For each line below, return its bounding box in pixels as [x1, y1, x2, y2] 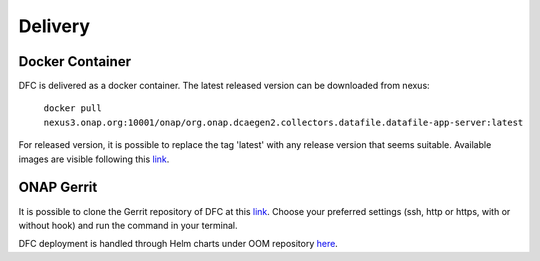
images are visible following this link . [18, 153, 170, 165]
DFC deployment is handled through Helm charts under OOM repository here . [18, 238, 339, 250]
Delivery [18, 15, 90, 37]
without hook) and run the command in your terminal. [18, 219, 238, 231]
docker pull [43, 103, 102, 114]
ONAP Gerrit [18, 179, 98, 196]
